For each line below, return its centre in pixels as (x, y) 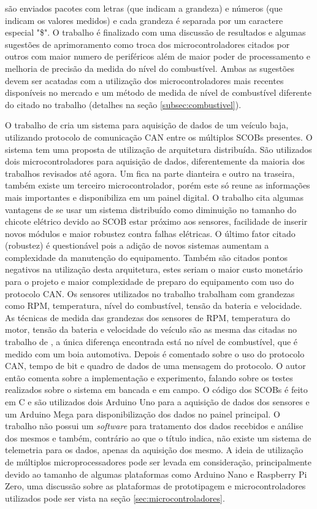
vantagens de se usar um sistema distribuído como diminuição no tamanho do (151, 209)
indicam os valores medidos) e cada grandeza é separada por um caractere (144, 20)
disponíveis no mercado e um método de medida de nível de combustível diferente (158, 92)
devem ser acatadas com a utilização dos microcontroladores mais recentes (144, 80)
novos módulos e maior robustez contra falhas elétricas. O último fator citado (150, 233)
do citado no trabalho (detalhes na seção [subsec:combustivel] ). (123, 104)
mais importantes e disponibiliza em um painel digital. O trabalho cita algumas (154, 197)
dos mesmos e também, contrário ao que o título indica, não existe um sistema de (158, 437)
